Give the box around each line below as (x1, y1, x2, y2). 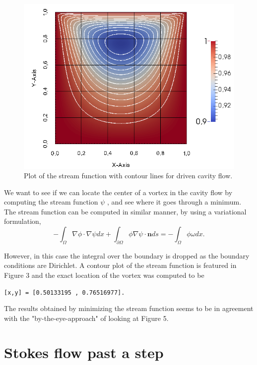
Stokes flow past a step (4, 342, 164, 362)
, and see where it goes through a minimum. (107, 197, 242, 207)
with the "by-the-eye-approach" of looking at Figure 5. (4, 313, 169, 323)
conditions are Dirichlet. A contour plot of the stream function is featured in (4, 260, 237, 270)
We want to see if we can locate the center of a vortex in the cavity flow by (4, 187, 233, 197)
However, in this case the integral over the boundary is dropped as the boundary (4, 250, 250, 261)
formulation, (4, 216, 41, 226)
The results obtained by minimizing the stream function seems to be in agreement (4, 303, 254, 313)
